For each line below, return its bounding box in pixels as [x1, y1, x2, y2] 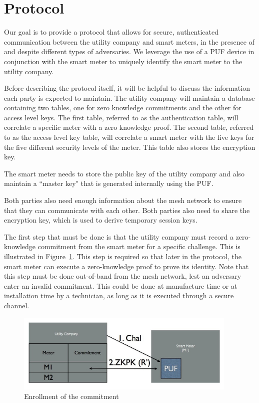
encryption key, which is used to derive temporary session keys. [4, 215, 197, 225]
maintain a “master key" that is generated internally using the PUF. [4, 178, 213, 188]
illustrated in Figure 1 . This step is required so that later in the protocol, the [4, 251, 241, 261]
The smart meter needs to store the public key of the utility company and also [4, 168, 245, 178]
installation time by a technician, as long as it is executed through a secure [4, 290, 234, 301]
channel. [4, 300, 29, 310]
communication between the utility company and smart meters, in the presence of [4, 36, 254, 47]
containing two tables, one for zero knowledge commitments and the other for [4, 102, 241, 113]
